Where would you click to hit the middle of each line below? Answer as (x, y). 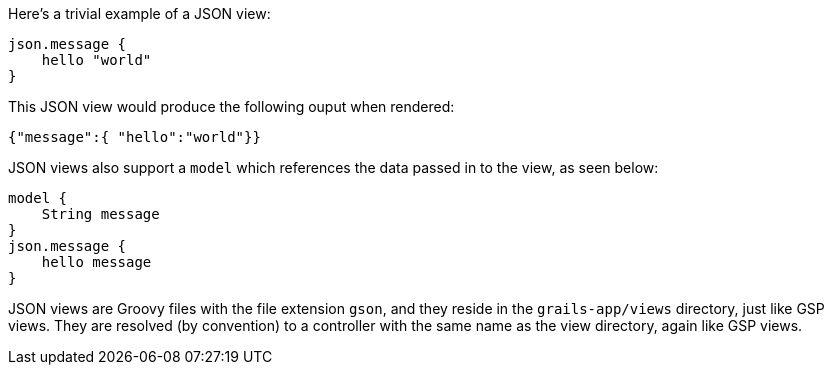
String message (100, 214)
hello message (96, 262)
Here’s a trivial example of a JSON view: (139, 13)
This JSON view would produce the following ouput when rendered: (231, 106)
